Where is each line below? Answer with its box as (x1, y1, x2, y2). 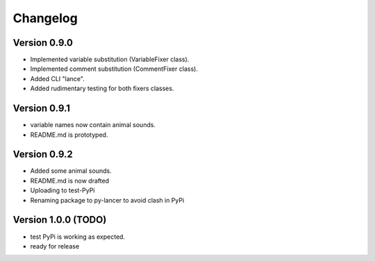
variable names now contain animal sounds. (30, 121, 156, 129)
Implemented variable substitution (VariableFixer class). (30, 56, 190, 64)
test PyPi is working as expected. (30, 233, 125, 241)
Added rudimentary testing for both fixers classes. (30, 84, 174, 93)
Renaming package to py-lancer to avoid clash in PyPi (30, 196, 185, 204)
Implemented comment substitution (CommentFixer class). (30, 65, 198, 73)
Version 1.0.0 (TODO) (12, 214, 107, 226)
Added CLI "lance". (30, 74, 85, 83)
